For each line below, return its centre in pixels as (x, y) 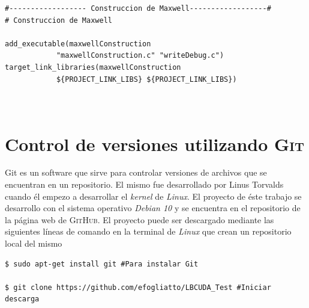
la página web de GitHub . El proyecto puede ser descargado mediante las (139, 219)
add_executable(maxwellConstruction (78, 44)
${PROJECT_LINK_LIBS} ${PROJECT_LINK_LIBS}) (146, 79)
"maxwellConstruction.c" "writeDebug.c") (140, 56)
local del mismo (34, 243)
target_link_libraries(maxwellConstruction (93, 67)
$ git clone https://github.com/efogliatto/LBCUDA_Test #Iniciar (138, 287)
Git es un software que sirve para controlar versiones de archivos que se (136, 172)
